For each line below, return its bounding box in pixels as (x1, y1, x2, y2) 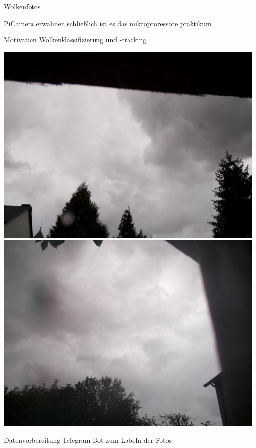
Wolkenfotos (4, 1, 41, 11)
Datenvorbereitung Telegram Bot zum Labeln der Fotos (4, 434, 172, 445)
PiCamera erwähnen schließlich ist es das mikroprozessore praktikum (4, 18, 212, 28)
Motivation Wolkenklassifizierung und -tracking (4, 34, 147, 45)
